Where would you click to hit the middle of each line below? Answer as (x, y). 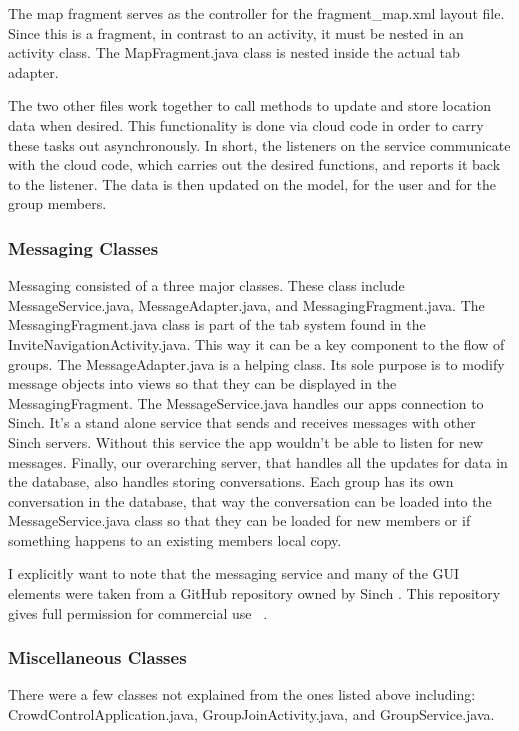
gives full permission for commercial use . (138, 612)
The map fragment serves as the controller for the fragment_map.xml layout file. (256, 13)
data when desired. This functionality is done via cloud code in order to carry (246, 124)
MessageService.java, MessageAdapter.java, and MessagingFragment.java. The (246, 304)
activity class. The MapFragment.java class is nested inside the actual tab (234, 52)
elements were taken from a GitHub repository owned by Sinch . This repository (254, 593)
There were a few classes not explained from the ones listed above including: (242, 694)
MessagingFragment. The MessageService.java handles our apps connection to (246, 402)
